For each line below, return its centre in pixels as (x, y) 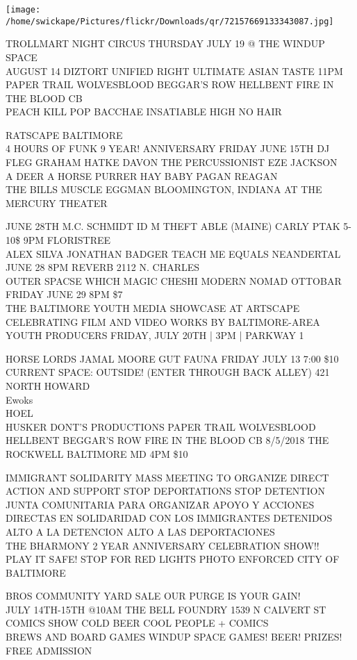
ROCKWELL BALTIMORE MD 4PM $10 (97, 453)
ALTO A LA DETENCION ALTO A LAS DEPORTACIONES (140, 531)
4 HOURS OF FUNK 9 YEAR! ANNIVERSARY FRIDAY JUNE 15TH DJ (168, 148)
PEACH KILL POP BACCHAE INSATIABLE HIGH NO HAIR (144, 112)
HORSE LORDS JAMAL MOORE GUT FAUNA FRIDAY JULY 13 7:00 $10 (172, 358)
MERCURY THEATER (57, 203)
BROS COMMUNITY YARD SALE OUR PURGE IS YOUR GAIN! (153, 596)
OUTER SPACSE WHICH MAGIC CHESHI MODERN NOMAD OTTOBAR (174, 280)
